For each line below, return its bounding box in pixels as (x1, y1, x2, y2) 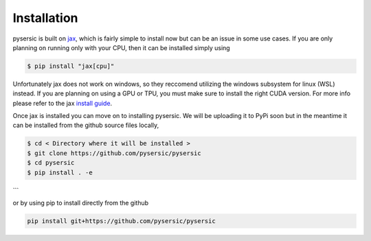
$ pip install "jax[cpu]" (27, 62, 115, 70)
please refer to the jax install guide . (12, 99, 113, 107)
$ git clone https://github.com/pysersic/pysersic (27, 149, 202, 157)
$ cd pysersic (27, 159, 75, 167)
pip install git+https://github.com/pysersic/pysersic (27, 217, 216, 225)
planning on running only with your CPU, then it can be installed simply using (12, 43, 230, 51)
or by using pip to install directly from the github (12, 199, 149, 207)
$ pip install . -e (27, 168, 93, 176)
